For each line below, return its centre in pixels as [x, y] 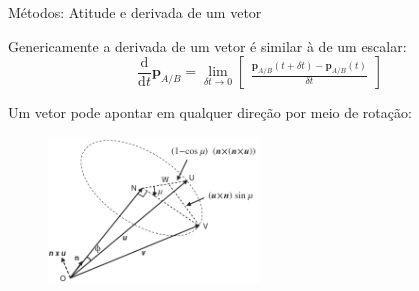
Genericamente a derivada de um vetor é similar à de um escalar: [207, 45]
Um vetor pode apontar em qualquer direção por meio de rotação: [210, 112]
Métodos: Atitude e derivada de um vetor [135, 12]
